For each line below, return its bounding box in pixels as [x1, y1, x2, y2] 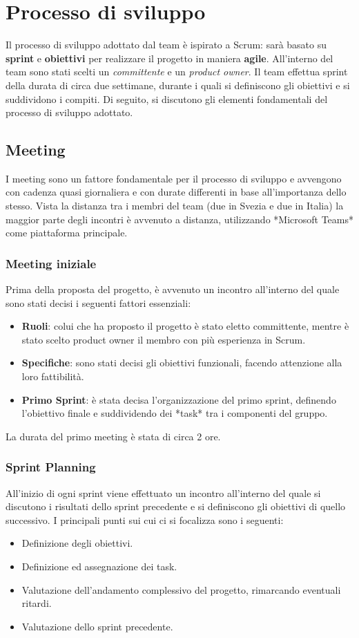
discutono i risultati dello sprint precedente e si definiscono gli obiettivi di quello [6, 499, 346, 514]
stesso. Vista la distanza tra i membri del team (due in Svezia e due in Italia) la [6, 198, 344, 213]
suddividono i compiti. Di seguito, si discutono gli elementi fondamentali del [6, 91, 328, 106]
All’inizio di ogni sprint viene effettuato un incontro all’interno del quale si [6, 485, 321, 500]
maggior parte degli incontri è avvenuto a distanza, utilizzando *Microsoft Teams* [6, 212, 353, 226]
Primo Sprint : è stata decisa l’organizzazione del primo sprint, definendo [21, 392, 336, 406]
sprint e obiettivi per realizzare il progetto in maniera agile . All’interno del [6, 50, 333, 65]
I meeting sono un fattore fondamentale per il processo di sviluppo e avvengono [6, 171, 342, 185]
